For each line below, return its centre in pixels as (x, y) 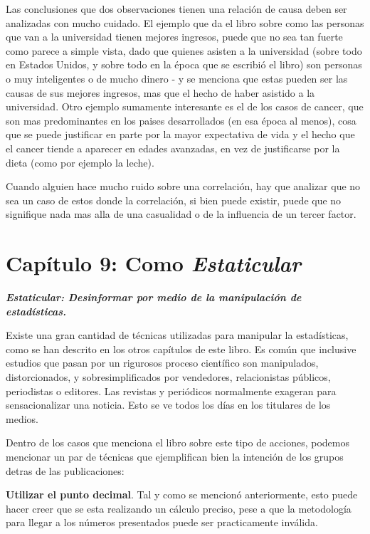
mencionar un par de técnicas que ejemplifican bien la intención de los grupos (175, 456)
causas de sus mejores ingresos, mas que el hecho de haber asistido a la (160, 92)
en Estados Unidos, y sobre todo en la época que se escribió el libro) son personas (184, 64)
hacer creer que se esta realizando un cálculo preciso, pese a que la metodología (179, 508)
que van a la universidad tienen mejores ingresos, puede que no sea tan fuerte (174, 37)
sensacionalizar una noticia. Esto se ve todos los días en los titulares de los (168, 405)
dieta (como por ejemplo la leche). (80, 162)
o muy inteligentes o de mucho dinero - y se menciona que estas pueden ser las (177, 78)
